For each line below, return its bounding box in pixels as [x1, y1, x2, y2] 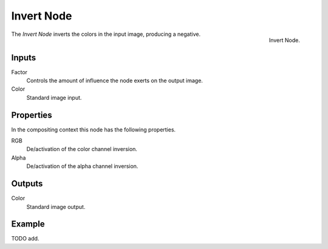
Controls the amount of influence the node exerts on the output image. [26, 77, 203, 85]
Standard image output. [26, 203, 86, 210]
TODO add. [11, 235, 39, 242]
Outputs [11, 178, 43, 189]
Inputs [11, 52, 36, 63]
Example [11, 219, 45, 230]
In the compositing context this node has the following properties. [11, 125, 176, 133]
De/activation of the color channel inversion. [26, 146, 138, 153]
